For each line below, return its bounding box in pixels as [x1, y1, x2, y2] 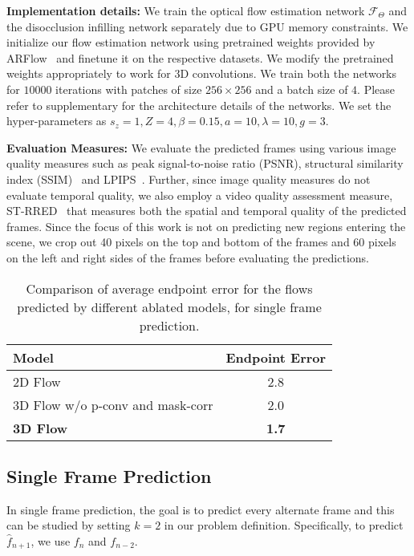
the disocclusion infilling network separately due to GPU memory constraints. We [6, 18, 408, 34]
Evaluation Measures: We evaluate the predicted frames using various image [6, 139, 396, 156]
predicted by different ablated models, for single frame [17, 297, 322, 316]
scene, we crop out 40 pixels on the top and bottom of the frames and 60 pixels [6, 233, 396, 250]
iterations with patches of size [55, 80, 202, 97]
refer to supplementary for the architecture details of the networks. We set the [6, 96, 392, 113]
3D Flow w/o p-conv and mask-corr [13, 395, 213, 414]
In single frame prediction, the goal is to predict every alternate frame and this [6, 501, 395, 517]
